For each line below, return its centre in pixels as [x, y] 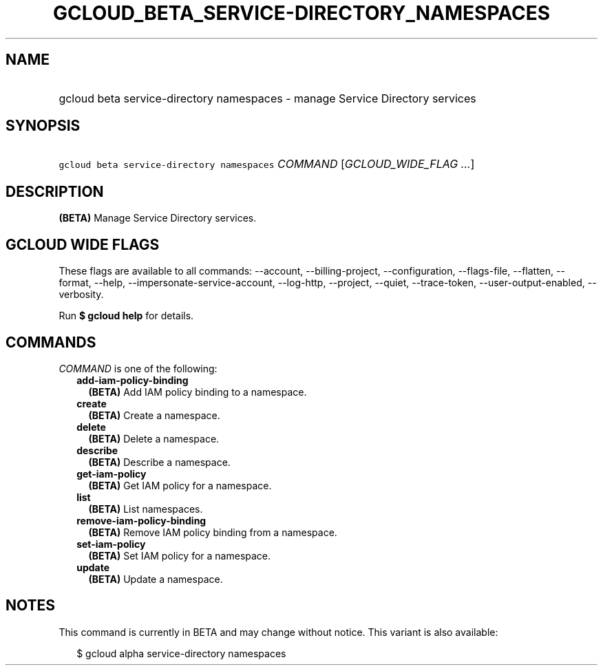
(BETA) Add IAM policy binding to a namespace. [198, 392]
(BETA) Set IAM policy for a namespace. [180, 555]
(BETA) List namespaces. [146, 509]
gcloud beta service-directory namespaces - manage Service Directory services [267, 98]
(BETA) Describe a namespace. [159, 462]
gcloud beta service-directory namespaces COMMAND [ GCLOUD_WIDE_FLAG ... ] [267, 164]
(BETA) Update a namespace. [156, 579]
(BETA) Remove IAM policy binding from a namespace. [213, 532]
